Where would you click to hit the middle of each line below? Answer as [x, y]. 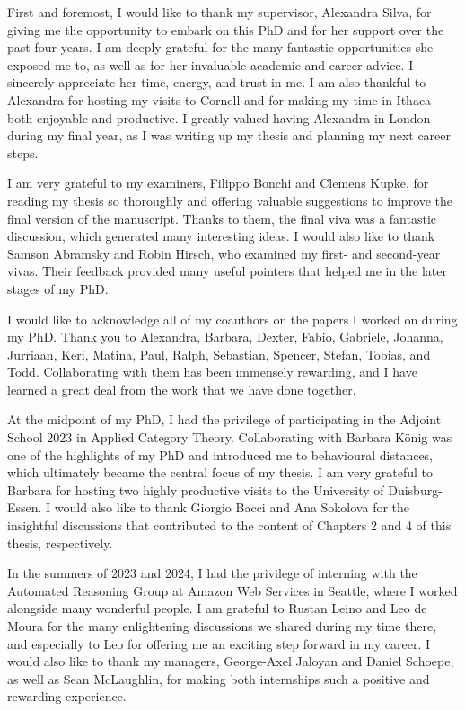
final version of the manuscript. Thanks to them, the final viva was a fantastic [222, 218]
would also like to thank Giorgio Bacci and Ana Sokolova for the [232, 507]
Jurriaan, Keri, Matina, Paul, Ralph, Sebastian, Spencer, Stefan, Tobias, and [219, 354]
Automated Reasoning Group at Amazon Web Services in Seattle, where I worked [232, 590]
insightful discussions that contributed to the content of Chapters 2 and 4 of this [229, 525]
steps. [23, 152]
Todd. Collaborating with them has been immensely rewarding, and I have [212, 372]
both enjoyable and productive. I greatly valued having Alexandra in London [219, 117]
